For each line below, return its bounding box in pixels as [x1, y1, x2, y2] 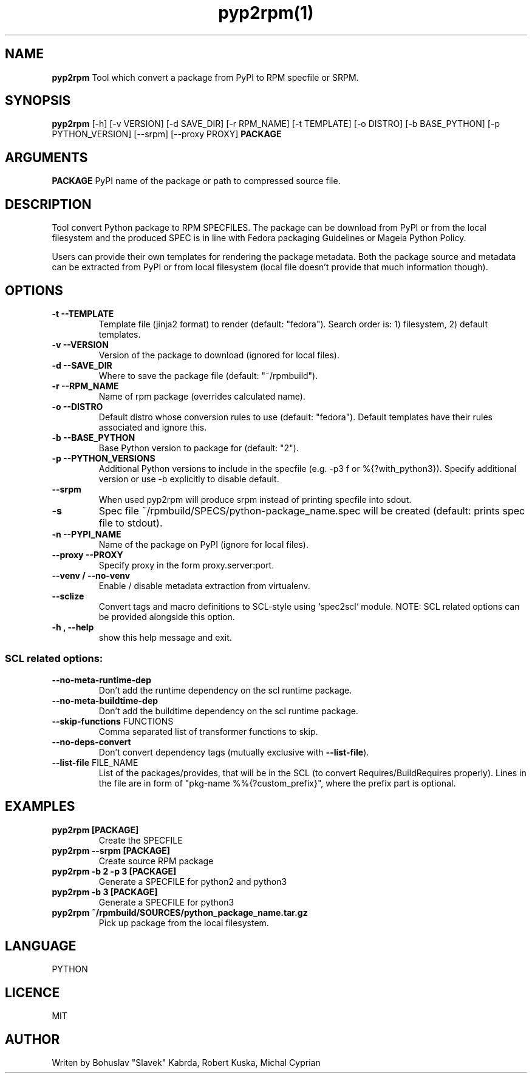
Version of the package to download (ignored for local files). [98, 349, 339, 360]
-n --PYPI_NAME [52, 528, 121, 539]
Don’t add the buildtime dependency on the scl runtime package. [98, 705, 358, 716]
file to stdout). [98, 516, 163, 529]
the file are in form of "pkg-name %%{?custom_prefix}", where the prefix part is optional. [98, 777, 456, 788]
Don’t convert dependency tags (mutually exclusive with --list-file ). [98, 746, 369, 757]
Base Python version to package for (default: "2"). [98, 442, 299, 453]
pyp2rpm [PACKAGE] [52, 824, 139, 835]
